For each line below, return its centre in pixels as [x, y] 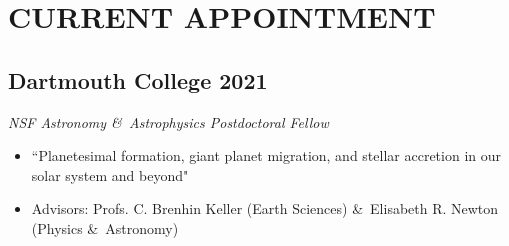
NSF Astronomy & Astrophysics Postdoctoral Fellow [168, 121]
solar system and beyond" [110, 174]
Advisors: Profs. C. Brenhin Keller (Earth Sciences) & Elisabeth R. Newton [265, 208]
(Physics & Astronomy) [105, 227]
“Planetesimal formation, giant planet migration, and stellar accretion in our [266, 155]
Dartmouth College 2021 [138, 79]
